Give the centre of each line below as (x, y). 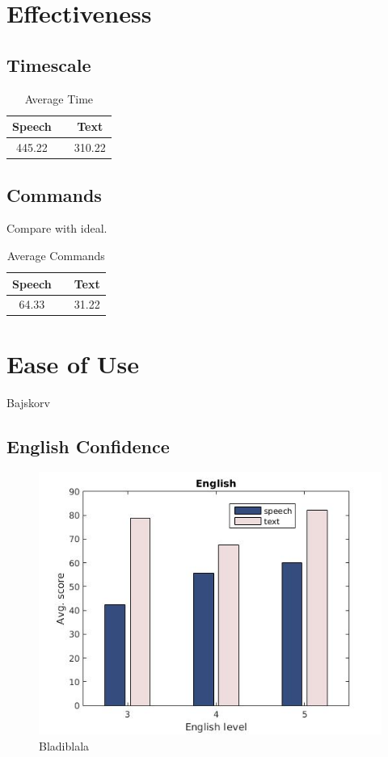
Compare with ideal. (57, 228)
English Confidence (88, 446)
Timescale (49, 64)
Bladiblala (64, 745)
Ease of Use (73, 363)
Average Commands (56, 255)
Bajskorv (28, 402)
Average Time (59, 98)
